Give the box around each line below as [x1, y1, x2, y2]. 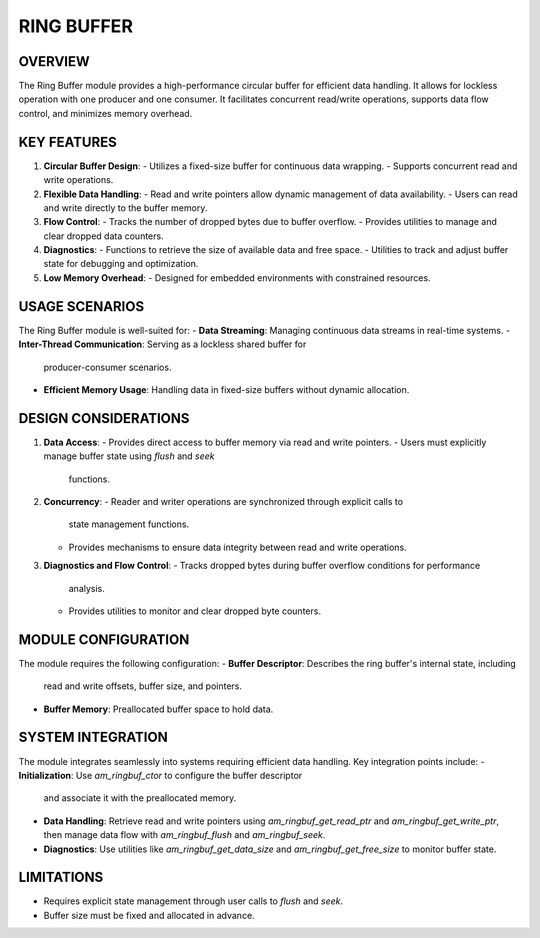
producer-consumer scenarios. [43, 361, 172, 373]
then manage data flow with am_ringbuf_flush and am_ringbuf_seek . [43, 829, 326, 841]
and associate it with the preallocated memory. [43, 792, 237, 804]
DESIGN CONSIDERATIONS [18, 410, 190, 427]
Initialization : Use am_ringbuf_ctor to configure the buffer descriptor [18, 769, 303, 781]
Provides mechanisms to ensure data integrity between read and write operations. [68, 541, 407, 553]
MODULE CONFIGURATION [18, 631, 190, 648]
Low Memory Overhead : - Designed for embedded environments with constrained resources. [43, 271, 431, 284]
